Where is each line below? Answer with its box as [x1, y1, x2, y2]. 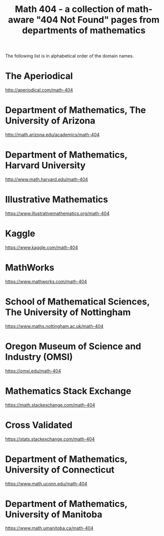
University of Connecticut [5, 464, 115, 475]
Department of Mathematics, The [5, 104, 146, 116]
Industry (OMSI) [5, 351, 73, 362]
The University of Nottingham [5, 306, 131, 318]
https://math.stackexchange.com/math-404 [5, 401, 96, 408]
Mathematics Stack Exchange [5, 385, 132, 396]
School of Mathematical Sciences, [5, 296, 150, 307]
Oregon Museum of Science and [5, 340, 141, 352]
